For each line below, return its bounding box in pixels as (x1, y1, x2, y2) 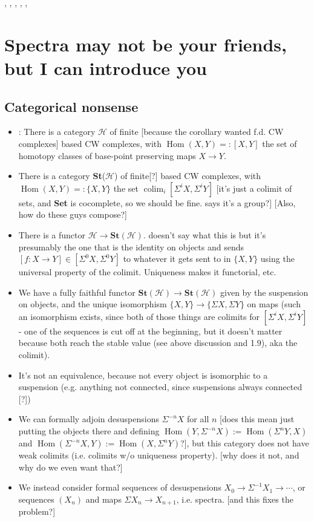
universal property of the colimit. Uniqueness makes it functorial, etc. (18, 266, 276, 278)
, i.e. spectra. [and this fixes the (176, 492, 293, 505)
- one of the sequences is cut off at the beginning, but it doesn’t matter (18, 324, 283, 337)
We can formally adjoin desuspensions (18, 413, 159, 425)
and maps (85, 492, 122, 505)
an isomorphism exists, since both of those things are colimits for (18, 310, 260, 322)
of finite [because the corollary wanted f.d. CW (110, 125, 284, 138)
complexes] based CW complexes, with (18, 137, 162, 149)
